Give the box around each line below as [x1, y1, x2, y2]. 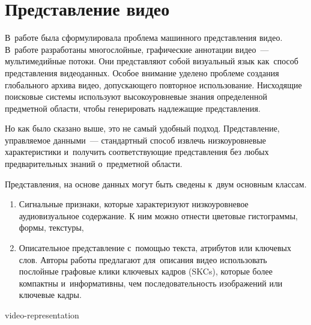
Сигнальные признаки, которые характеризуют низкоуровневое [19, 198, 249, 210]
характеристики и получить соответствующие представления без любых [5, 145, 269, 158]
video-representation [5, 309, 79, 321]
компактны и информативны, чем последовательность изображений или [19, 276, 283, 289]
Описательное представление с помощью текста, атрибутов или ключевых [19, 241, 291, 254]
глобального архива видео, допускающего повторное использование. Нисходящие [5, 78, 302, 91]
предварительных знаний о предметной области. [5, 157, 183, 170]
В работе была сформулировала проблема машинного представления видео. [5, 31, 283, 44]
